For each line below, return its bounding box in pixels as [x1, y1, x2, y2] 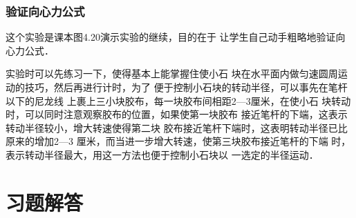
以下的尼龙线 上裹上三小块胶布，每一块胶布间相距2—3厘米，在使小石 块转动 [6, 93, 351, 108]
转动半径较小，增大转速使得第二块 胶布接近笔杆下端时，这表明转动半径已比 [6, 120, 348, 135]
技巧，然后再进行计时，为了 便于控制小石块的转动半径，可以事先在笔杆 [24, 80, 348, 94]
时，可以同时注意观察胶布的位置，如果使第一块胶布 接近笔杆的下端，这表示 [6, 107, 348, 121]
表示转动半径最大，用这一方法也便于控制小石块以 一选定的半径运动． [6, 147, 319, 161]
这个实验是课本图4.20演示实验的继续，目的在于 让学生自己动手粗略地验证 [6, 30, 336, 44]
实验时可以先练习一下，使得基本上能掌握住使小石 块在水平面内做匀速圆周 [6, 66, 338, 81]
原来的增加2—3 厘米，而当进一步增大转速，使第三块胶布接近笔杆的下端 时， [6, 134, 351, 148]
